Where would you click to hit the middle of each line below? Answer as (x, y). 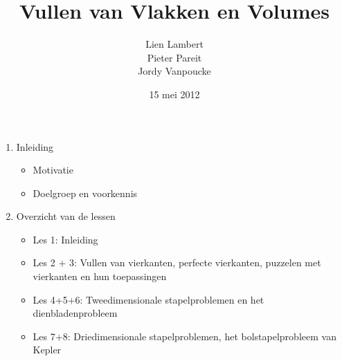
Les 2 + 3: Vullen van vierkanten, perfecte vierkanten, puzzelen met (177, 262)
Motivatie (53, 170)
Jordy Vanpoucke (174, 71)
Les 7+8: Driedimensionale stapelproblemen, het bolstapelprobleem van (184, 336)
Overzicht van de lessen (66, 216)
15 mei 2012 (174, 94)
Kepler (47, 350)
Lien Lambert (174, 44)
